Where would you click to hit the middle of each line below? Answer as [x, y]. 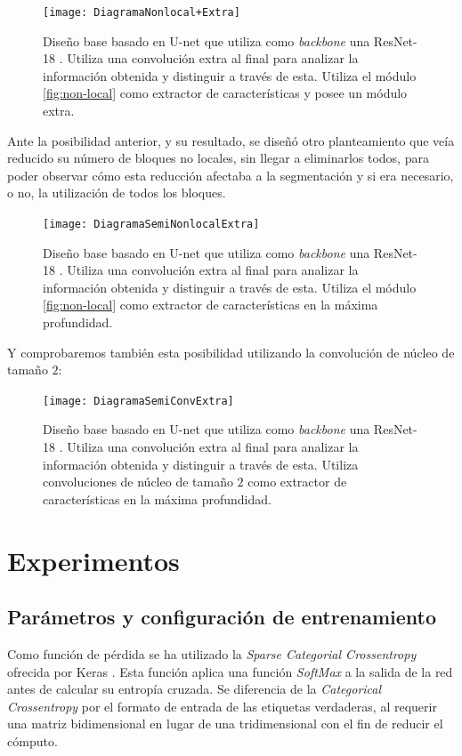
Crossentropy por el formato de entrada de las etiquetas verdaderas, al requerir [222, 706]
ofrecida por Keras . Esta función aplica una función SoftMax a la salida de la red [230, 671]
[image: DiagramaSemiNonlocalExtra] [151, 224]
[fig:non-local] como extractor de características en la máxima [211, 305]
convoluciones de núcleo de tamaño [138, 482]
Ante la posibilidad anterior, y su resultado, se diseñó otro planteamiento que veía [231, 140]
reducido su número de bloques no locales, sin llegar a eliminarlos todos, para [218, 158]
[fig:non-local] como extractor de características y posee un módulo [225, 93]
